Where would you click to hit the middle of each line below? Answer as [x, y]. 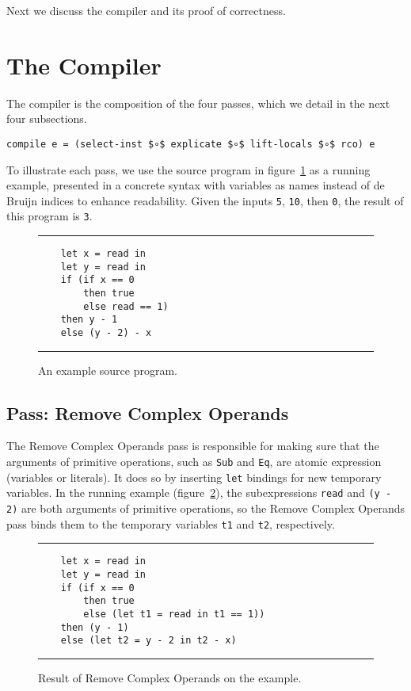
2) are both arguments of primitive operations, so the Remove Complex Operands [206, 508]
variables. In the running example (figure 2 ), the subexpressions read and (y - [199, 492]
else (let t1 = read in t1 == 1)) [174, 614]
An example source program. [108, 370]
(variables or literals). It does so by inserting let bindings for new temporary [194, 477]
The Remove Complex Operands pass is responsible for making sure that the [193, 446]
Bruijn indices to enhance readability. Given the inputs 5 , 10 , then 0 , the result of [205, 200]
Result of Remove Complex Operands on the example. [170, 677]
